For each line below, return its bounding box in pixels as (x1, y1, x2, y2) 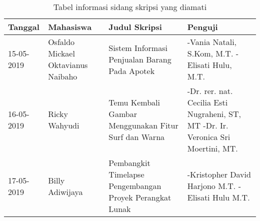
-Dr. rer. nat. (187, 85, 233, 96)
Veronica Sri (187, 131, 230, 142)
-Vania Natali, (187, 36, 237, 47)
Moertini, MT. (187, 142, 238, 154)
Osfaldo (48, 36, 75, 47)
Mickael (48, 47, 75, 59)
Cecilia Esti (187, 96, 228, 108)
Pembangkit (108, 157, 150, 168)
